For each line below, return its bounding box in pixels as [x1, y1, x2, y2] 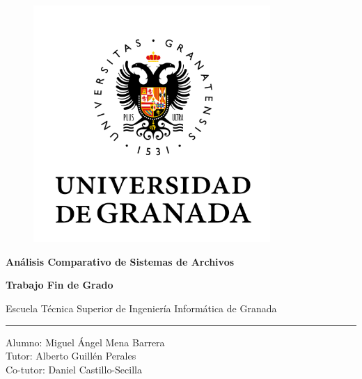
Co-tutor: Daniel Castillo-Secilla [6, 362, 142, 376]
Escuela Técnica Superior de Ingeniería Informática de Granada [6, 300, 277, 315]
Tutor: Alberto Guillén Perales [6, 348, 136, 363]
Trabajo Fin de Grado [6, 277, 113, 292]
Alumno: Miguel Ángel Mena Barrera [6, 334, 165, 349]
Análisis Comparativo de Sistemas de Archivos [6, 254, 235, 268]
